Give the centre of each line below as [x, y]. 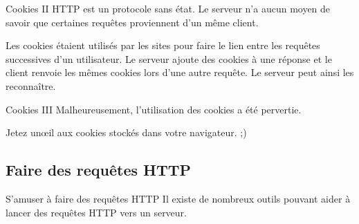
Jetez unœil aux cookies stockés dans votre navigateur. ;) [126, 132]
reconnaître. [31, 85]
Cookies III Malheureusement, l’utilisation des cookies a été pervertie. [154, 109]
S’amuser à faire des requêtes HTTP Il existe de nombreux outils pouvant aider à [178, 198]
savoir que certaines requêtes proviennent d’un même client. [132, 22]
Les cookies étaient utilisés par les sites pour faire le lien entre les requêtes [163, 45]
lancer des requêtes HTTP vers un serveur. [96, 212]
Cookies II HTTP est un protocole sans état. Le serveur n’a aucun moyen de [168, 8]
